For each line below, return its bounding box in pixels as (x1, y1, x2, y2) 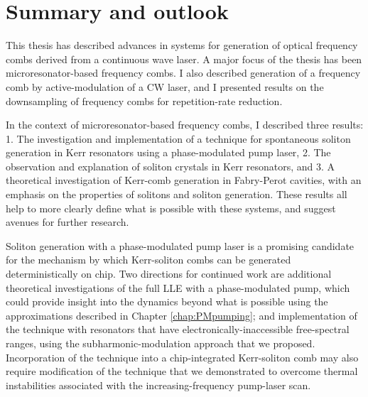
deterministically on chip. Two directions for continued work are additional (6, 266, 332, 281)
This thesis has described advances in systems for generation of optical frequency (6, 38, 358, 53)
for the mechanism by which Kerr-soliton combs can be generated (6, 252, 291, 267)
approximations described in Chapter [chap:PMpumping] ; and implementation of (6, 308, 357, 322)
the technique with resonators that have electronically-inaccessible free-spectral (6, 322, 350, 337)
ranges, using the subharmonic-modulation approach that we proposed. (6, 336, 315, 350)
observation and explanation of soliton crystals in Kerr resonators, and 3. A (6, 158, 335, 173)
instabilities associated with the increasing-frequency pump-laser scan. (6, 377, 311, 392)
